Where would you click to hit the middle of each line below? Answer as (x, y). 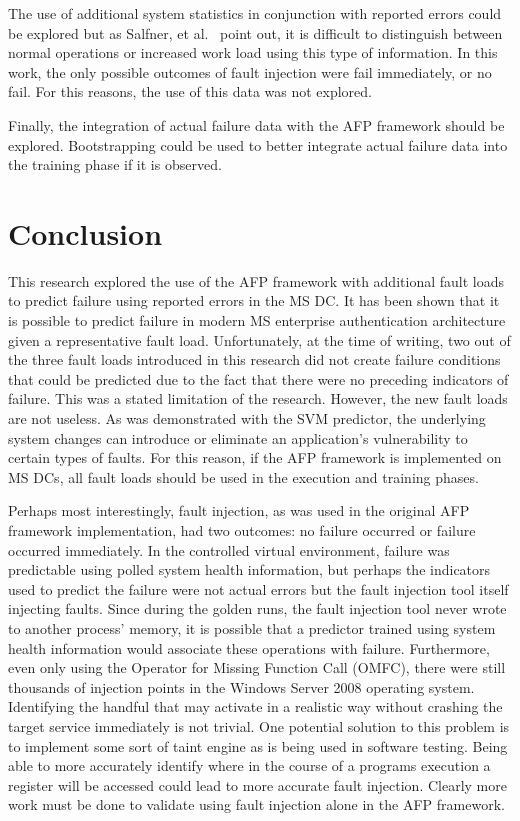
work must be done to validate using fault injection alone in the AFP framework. (256, 804)
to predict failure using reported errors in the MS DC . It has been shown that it (254, 300)
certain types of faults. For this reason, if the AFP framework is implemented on (255, 457)
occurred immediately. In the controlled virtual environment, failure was (229, 549)
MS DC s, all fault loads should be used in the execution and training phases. (243, 476)
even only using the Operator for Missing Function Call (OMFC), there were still (257, 667)
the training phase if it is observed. (115, 164)
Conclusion (85, 232)
